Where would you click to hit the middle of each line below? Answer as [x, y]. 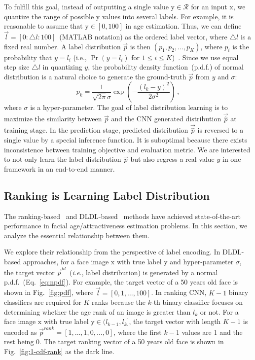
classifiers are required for [43, 302]
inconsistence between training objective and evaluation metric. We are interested [127, 149]
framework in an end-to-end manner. [59, 168]
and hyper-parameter [202, 261]
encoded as [20, 332]
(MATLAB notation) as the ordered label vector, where [143, 36]
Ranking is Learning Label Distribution [107, 195]
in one [232, 159]
